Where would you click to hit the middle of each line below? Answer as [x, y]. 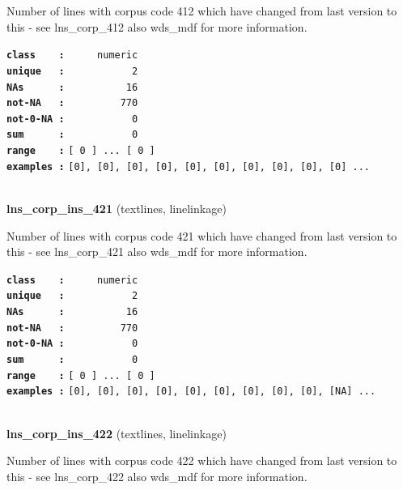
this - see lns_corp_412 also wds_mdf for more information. [157, 26]
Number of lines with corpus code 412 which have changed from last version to [202, 11]
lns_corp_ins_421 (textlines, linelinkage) [117, 209]
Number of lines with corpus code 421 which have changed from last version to [202, 235]
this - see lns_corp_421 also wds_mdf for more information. [157, 251]
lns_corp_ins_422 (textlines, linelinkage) [117, 433]
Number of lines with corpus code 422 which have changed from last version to [202, 460]
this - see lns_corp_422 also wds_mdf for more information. [157, 476]
